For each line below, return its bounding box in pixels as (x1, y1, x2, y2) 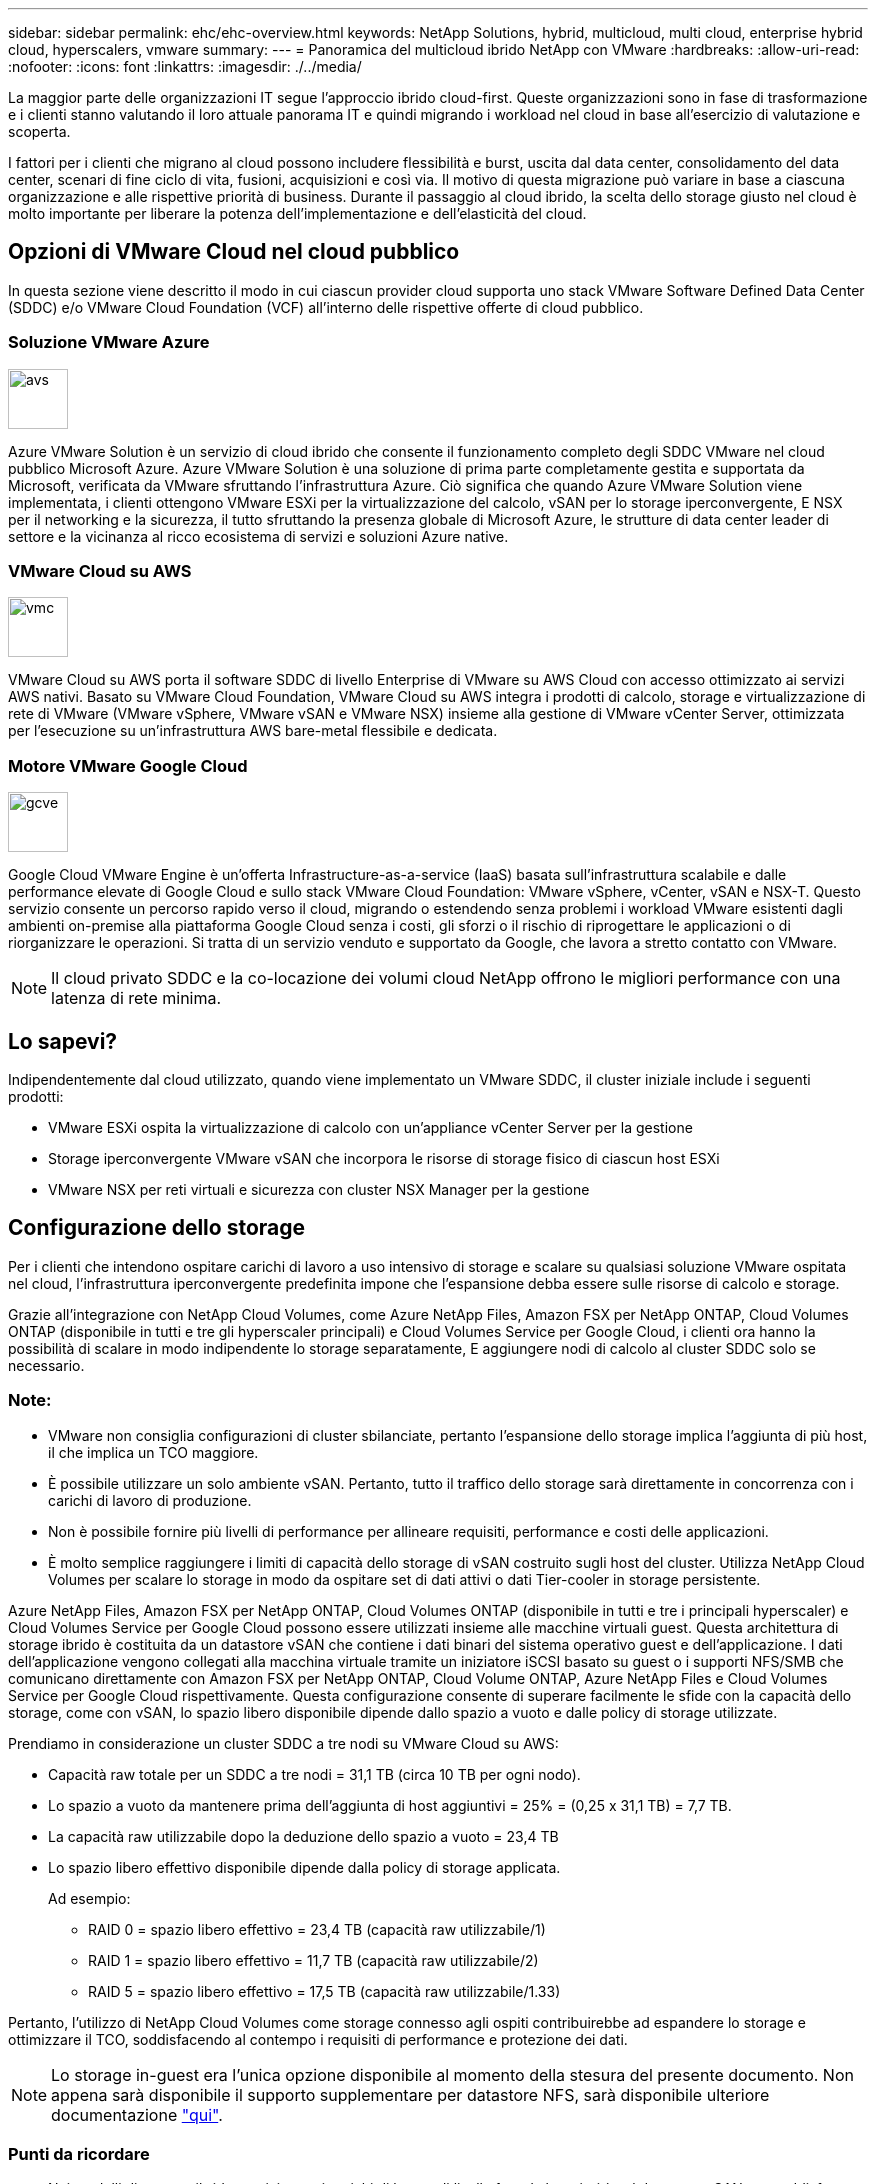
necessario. (8, 1356, 85, 1374)
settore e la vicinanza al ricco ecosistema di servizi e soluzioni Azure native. (8, 527, 509, 545)
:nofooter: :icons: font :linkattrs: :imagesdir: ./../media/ (8, 58, 362, 75)
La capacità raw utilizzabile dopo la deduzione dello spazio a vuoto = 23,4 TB (48, 1827, 559, 1845)
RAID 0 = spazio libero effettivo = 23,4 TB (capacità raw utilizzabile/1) (88, 1920, 546, 1938)
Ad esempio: (48, 1889, 131, 1907)
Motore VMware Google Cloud (8, 755, 248, 776)
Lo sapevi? (8, 1028, 118, 1054)
